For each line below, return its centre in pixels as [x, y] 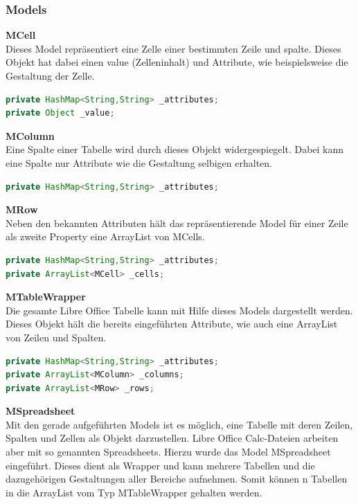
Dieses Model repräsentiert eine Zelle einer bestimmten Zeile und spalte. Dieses [173, 48]
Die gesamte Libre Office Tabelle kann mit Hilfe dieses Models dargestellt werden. [179, 310]
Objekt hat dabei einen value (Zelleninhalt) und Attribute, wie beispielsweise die [177, 62]
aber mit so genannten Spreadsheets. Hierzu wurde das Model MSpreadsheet [168, 452]
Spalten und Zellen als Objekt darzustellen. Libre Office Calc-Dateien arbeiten [172, 438]
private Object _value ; [60, 113]
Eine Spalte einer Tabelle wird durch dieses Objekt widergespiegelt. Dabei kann [175, 149]
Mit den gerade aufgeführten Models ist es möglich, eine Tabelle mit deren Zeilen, [179, 424]
